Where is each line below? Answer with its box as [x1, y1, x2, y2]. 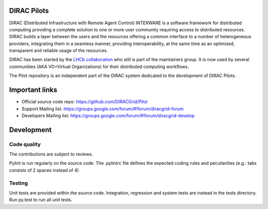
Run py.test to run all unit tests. [9, 197, 73, 203]
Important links [9, 86, 58, 94]
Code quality [9, 140, 41, 147]
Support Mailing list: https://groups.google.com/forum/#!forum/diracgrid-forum [21, 106, 184, 112]
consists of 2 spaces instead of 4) [9, 167, 79, 173]
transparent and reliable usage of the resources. [9, 48, 108, 54]
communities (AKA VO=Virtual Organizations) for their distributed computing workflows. [9, 64, 189, 70]
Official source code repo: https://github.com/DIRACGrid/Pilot [21, 99, 148, 105]
